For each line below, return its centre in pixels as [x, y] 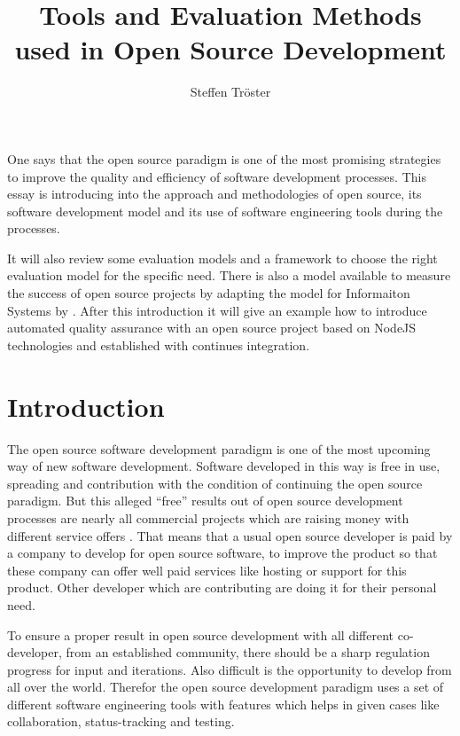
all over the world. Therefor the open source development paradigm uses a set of [226, 687]
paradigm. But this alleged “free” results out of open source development [205, 501]
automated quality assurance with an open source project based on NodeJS [212, 328]
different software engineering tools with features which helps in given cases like [223, 704]
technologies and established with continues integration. [159, 345]
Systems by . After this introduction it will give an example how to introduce [217, 310]
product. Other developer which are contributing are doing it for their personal [222, 587]
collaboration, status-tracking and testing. [121, 721]
